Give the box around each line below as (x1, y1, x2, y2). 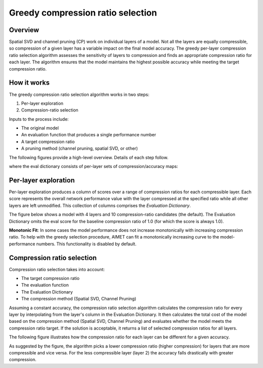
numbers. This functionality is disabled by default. (36, 241, 136, 247)
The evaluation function (21, 282, 69, 288)
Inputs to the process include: (9, 116, 69, 122)
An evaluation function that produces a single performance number (21, 132, 156, 138)
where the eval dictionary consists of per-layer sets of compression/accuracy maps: (9, 164, 178, 169)
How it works (9, 78, 50, 87)
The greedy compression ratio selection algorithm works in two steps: (9, 92, 150, 97)
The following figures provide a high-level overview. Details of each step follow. (9, 154, 169, 160)
